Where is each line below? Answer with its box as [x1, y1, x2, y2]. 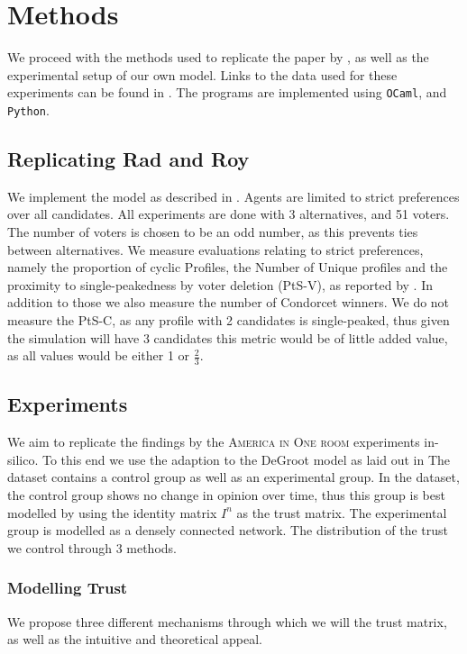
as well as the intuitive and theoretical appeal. [7, 630, 262, 649]
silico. [7, 450, 39, 468]
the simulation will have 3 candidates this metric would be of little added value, [7, 328, 448, 347]
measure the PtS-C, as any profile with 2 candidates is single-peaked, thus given [7, 310, 450, 329]
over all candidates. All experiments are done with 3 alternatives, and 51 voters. [7, 204, 450, 223]
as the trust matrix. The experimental [236, 503, 447, 522]
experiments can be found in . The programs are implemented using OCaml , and [7, 83, 447, 102]
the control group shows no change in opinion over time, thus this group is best [7, 485, 445, 504]
